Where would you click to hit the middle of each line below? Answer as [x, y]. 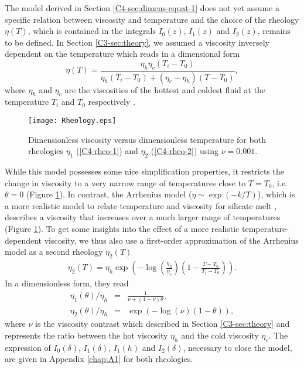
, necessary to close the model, [238, 347]
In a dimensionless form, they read [67, 283]
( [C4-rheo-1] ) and [107, 151]
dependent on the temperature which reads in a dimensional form [122, 54]
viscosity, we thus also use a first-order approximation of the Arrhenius [171, 240]
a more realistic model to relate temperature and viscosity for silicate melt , [141, 205]
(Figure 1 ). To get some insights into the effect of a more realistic [122, 229]
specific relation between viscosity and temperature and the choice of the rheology [152, 19]
